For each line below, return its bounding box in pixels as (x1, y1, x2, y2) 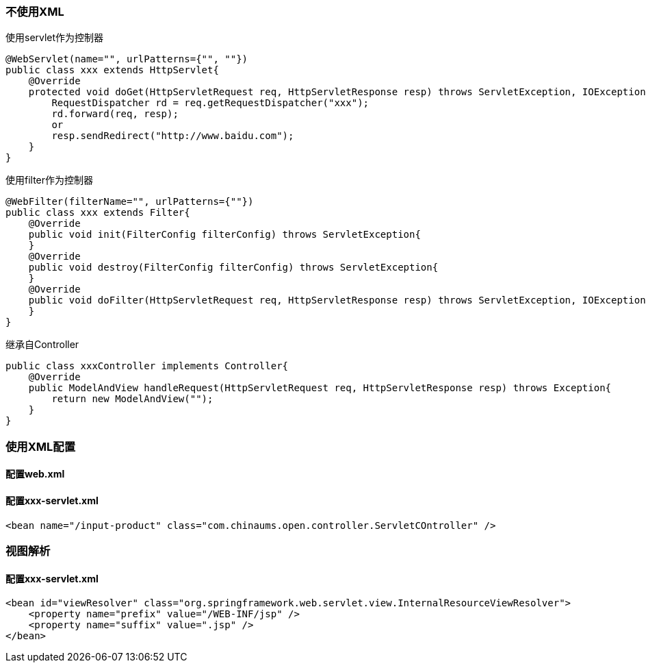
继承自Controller (5, 338, 79, 351)
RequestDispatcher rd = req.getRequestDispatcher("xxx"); (51, 97, 370, 109)
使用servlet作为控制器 (5, 32, 104, 44)
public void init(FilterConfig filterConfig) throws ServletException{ (28, 229, 421, 240)
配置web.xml (5, 468, 65, 480)
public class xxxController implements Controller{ (5, 360, 289, 372)
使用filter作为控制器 (5, 174, 94, 186)
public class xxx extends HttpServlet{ (5, 64, 219, 76)
